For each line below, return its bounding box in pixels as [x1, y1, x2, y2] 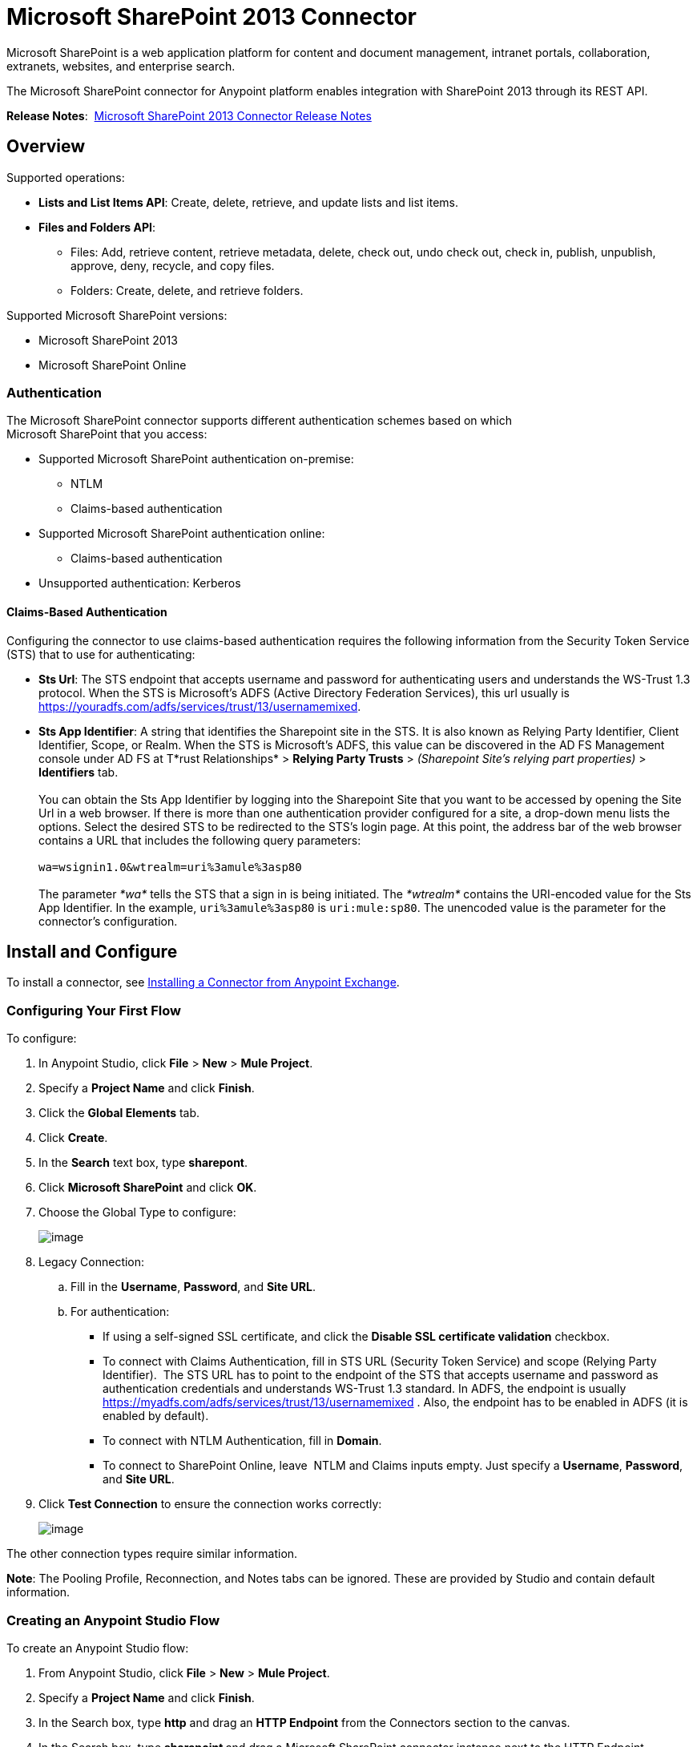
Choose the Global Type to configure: [38, 1205, 236, 1220]
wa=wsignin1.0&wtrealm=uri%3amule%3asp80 [38, 860, 302, 873]
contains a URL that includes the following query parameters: [38, 833, 361, 847]
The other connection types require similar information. [6, 1547, 298, 1561]
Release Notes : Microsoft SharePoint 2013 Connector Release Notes [6, 108, 372, 123]
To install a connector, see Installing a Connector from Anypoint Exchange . [6, 975, 400, 990]
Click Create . [38, 1131, 108, 1145]
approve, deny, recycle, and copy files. [71, 258, 275, 272]
